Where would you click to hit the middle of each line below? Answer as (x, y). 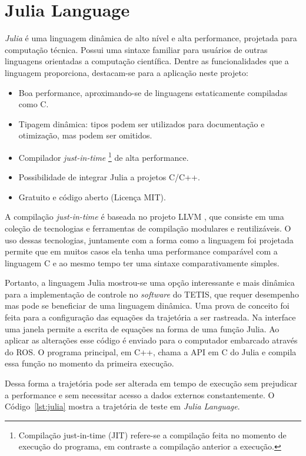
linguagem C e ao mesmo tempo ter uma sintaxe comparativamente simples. (142, 262)
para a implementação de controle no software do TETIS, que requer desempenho (152, 294)
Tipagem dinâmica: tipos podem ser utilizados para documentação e (142, 123)
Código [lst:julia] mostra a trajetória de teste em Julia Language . (122, 406)
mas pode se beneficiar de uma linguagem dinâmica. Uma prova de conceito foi (147, 305)
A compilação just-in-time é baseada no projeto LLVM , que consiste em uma (144, 217)
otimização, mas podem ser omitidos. (85, 135)
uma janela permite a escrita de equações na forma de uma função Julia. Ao (142, 328)
